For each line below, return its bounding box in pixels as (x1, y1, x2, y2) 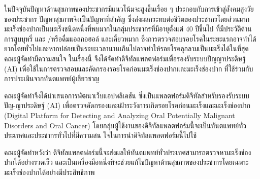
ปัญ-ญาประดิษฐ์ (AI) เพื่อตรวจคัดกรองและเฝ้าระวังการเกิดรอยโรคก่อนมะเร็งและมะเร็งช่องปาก (4, 100, 250, 111)
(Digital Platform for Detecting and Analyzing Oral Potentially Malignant (4, 110, 235, 120)
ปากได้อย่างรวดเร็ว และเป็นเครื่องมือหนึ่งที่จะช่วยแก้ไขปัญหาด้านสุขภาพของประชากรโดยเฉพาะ (4, 157, 249, 167)
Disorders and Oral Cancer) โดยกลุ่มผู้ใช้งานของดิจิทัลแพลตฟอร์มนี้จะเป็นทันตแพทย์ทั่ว (4, 120, 246, 130)
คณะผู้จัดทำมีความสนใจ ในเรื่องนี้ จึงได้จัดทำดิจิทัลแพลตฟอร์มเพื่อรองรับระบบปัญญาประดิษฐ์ (4, 53, 246, 63)
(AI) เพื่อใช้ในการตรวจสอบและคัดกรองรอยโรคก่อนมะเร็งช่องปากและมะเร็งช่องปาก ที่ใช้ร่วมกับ (4, 63, 253, 74)
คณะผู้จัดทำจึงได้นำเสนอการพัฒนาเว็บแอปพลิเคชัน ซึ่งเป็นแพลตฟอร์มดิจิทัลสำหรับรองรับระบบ (4, 90, 249, 100)
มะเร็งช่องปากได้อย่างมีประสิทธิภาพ (4, 166, 95, 177)
